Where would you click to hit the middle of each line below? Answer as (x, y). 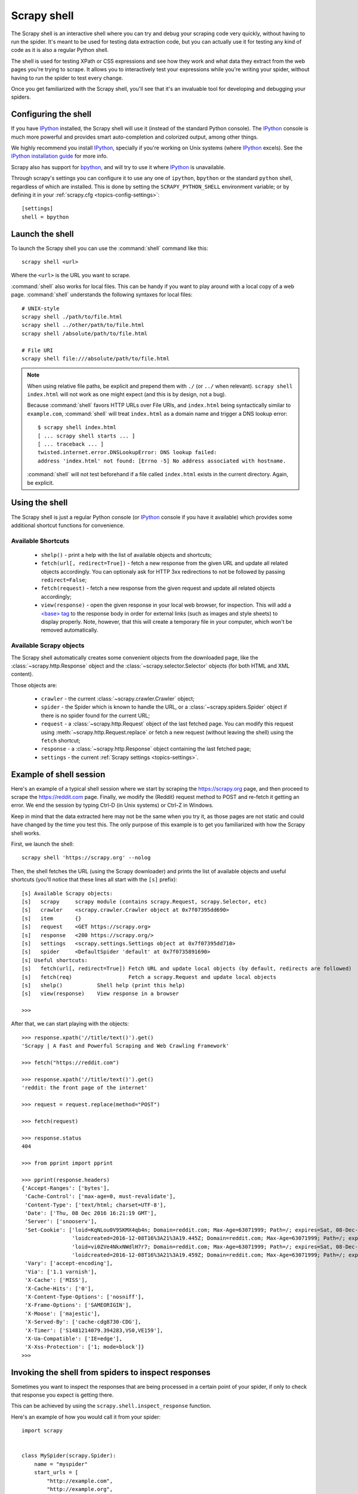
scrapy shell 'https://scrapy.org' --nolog (86, 858)
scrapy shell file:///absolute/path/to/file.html (96, 358)
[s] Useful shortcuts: (55, 960)
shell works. (26, 833)
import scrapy (42, 1431)
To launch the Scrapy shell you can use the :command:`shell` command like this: (109, 248)
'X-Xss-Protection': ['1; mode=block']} (84, 1347)
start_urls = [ (56, 1472)
